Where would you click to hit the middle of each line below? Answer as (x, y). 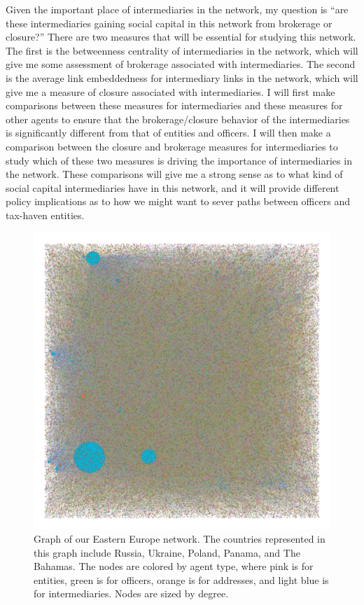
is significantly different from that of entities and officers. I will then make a (168, 133)
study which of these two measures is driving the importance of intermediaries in (179, 160)
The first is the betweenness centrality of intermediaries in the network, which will (182, 50)
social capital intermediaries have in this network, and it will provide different (173, 187)
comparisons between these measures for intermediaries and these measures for (174, 105)
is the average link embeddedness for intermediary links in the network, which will (182, 77)
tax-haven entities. (45, 215)
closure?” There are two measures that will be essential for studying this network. (181, 37)
